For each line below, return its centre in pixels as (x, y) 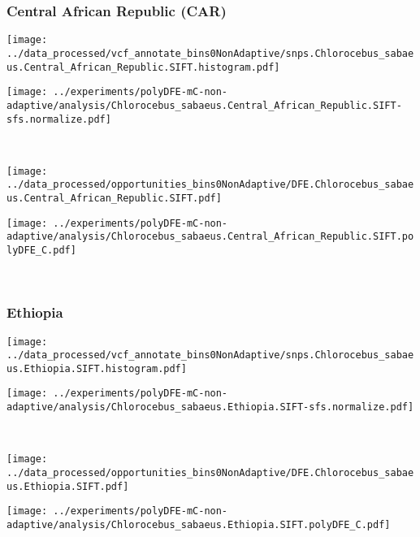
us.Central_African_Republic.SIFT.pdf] (114, 199)
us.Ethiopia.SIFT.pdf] (68, 486)
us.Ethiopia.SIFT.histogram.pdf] (97, 368)
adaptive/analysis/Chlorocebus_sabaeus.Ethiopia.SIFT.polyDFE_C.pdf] (199, 525)
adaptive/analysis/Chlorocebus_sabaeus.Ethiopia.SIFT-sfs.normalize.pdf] (210, 407)
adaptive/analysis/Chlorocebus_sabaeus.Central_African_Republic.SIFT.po (210, 237)
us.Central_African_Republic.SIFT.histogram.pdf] (143, 67)
